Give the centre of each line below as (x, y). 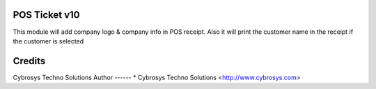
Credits (29, 61)
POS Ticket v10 (46, 15)
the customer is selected (48, 41)
